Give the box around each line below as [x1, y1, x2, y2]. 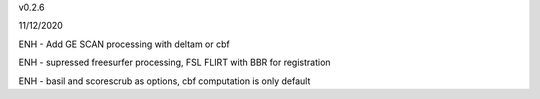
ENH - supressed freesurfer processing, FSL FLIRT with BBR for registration [18, 56, 331, 69]
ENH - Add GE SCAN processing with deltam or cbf [18, 38, 230, 50]
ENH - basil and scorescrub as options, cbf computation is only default [18, 75, 311, 87]
